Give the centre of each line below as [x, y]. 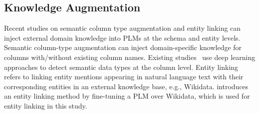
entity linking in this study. [46, 105]
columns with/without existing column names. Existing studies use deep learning [130, 57]
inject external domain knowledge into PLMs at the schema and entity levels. [122, 37]
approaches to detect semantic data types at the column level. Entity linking [121, 67]
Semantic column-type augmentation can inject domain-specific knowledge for [123, 47]
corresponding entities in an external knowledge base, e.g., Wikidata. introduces [126, 86]
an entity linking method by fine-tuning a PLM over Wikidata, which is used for [127, 96]
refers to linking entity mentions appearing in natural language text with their [124, 77]
